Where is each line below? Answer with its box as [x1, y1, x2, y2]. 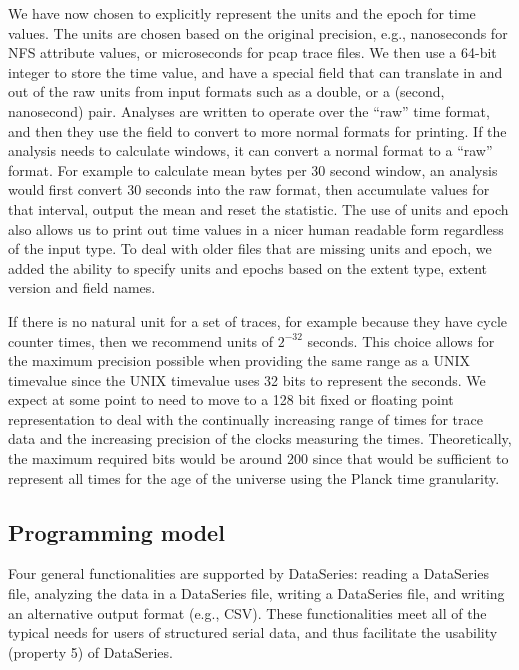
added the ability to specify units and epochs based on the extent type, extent [8, 257, 488, 278]
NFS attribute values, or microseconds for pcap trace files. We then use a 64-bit [8, 42, 497, 63]
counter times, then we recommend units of [8, 330, 274, 351]
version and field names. [8, 277, 156, 298]
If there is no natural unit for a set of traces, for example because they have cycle [8, 310, 508, 331]
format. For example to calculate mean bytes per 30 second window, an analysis [8, 159, 498, 180]
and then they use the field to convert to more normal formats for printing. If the [8, 120, 507, 141]
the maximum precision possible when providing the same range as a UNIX [8, 350, 471, 371]
